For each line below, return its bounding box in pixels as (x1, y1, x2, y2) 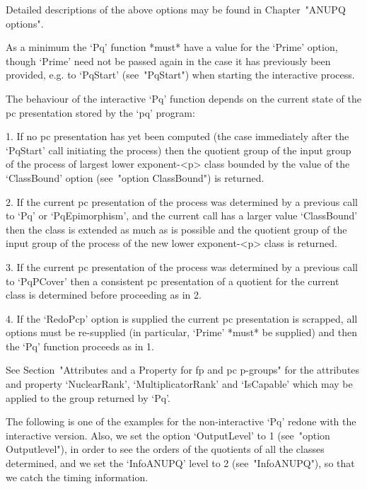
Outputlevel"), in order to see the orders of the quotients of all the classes (6, 442, 325, 456)
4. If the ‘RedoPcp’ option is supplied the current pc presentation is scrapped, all (6, 311, 358, 326)
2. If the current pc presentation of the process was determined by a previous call (6, 194, 358, 209)
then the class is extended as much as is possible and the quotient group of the (6, 222, 347, 236)
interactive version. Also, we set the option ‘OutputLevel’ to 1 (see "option (6, 427, 330, 442)
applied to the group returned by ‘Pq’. (6, 390, 170, 405)
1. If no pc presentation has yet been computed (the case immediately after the (6, 129, 349, 144)
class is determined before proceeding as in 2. (6, 287, 202, 302)
